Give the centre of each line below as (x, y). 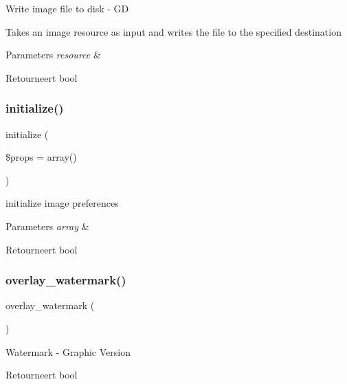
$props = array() (41, 157)
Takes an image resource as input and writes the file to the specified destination (173, 31)
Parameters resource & (53, 55)
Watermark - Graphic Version (68, 351)
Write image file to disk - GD (67, 8)
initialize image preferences (62, 203)
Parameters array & (47, 226)
